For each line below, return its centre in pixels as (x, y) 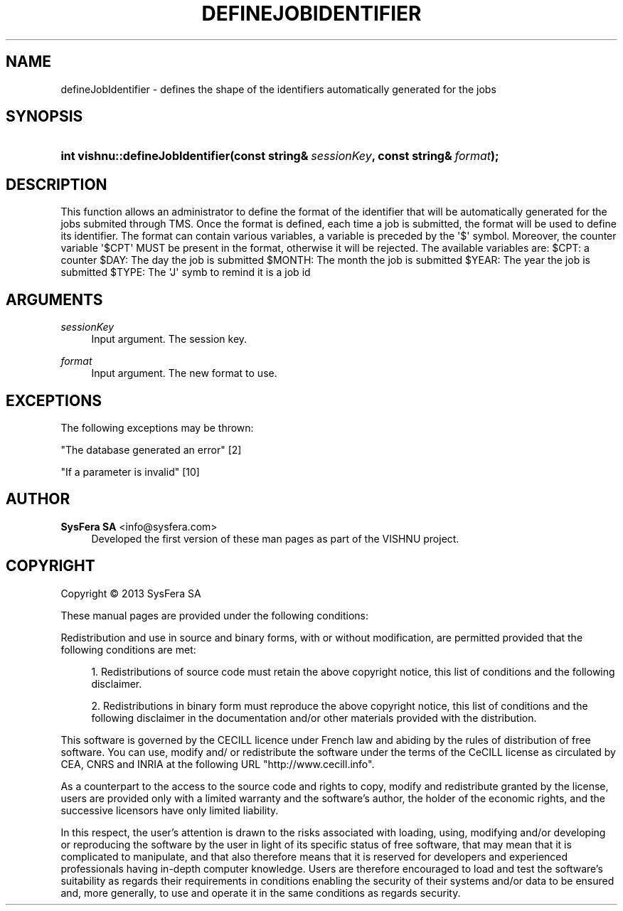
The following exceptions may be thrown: (157, 427)
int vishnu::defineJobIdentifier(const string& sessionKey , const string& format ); (280, 156)
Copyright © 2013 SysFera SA (131, 593)
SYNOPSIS (44, 117)
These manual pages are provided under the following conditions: (214, 615)
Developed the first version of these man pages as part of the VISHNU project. (275, 538)
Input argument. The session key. (169, 339)
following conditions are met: (128, 649)
